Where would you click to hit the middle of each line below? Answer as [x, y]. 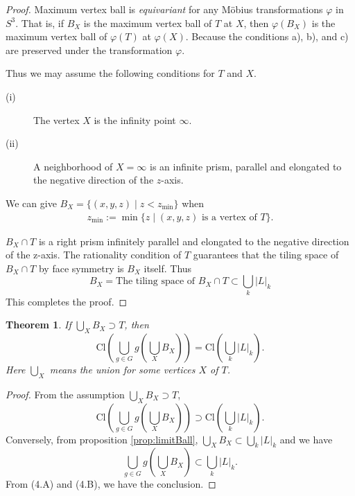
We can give [31, 203]
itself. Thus [168, 268]
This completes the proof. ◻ [67, 301]
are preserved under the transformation [89, 50]
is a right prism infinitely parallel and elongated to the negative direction [194, 241]
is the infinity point [135, 119]
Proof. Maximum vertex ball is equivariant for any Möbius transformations [164, 9]
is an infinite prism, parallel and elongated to [245, 166]
